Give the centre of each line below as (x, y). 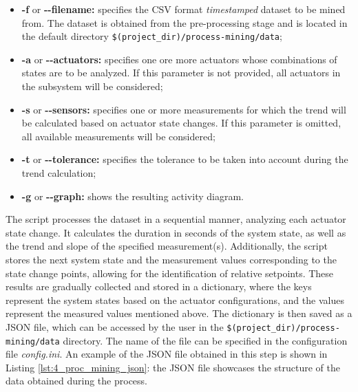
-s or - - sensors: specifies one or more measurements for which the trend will (184, 109)
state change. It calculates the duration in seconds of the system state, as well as (176, 232)
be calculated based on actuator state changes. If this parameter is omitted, (181, 123)
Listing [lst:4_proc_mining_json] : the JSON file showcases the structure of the (173, 367)
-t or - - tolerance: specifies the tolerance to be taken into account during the (185, 159)
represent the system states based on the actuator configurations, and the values (175, 300)
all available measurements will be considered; (118, 136)
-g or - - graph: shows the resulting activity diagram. (133, 196)
